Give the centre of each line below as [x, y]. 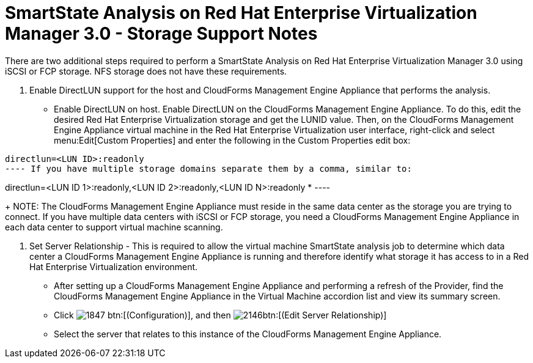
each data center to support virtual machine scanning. [114, 227]
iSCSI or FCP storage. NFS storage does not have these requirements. [146, 71]
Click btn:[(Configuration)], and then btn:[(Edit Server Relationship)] [220, 315]
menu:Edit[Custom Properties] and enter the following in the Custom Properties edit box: [232, 140]
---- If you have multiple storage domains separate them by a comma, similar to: [208, 168]
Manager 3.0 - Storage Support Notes [161, 34]
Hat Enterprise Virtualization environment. [114, 266]
